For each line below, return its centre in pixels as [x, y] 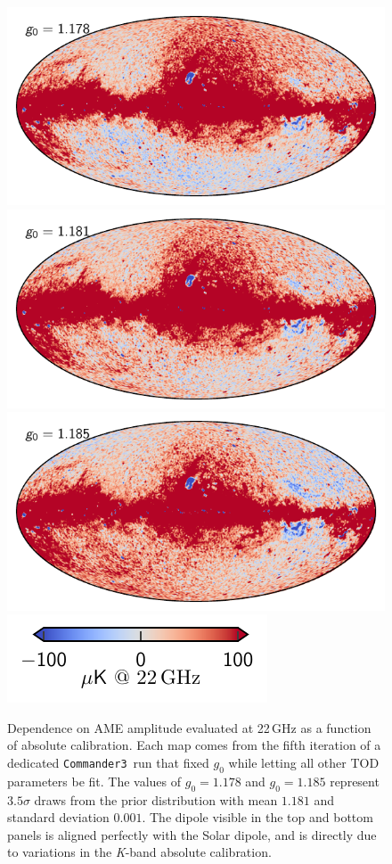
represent [355, 781]
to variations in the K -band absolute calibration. [139, 852]
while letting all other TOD [304, 763]
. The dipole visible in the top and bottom [257, 817]
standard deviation [58, 817]
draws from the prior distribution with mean [156, 799]
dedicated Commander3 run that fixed [108, 763]
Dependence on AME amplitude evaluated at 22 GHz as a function [189, 727]
